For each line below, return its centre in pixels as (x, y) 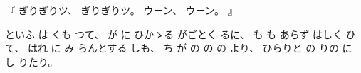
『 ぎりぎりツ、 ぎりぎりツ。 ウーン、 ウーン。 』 (121, 10)
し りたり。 (32, 61)
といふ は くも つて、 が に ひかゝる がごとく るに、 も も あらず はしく (174, 34)
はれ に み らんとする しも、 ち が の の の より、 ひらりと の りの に (190, 48)
